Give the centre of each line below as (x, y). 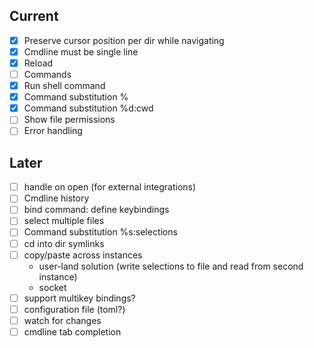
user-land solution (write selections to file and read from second (171, 266)
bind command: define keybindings (96, 210)
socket (52, 287)
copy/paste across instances (83, 255)
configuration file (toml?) (74, 309)
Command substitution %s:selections (100, 232)
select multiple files (64, 221)
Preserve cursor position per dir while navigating (124, 40)
